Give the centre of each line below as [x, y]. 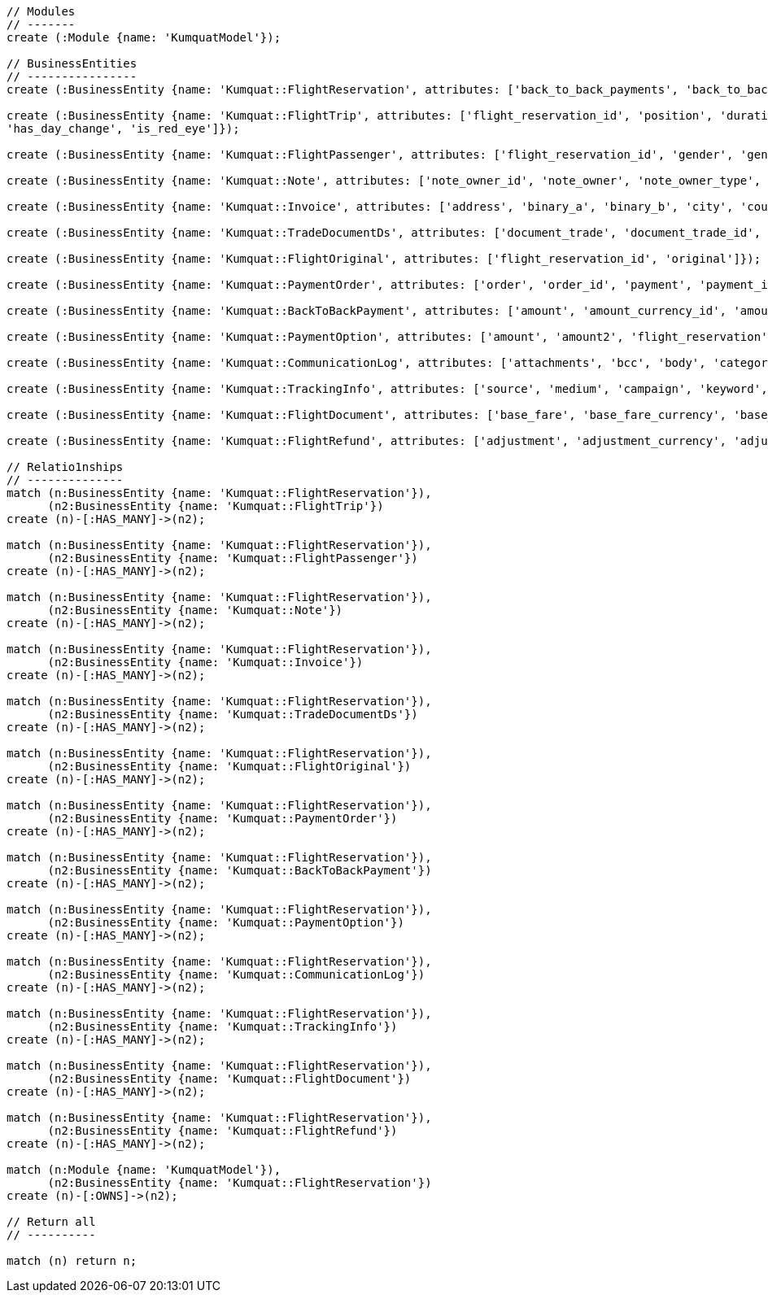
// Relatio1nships [65, 467]
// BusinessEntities [72, 63]
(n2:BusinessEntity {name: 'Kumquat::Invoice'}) [205, 662]
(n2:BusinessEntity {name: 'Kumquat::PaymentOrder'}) [223, 818]
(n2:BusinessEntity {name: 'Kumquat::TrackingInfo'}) [223, 1027]
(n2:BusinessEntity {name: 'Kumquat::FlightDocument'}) [229, 1079]
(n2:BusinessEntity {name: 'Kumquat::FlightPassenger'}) [233, 558]
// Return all [51, 1222]
